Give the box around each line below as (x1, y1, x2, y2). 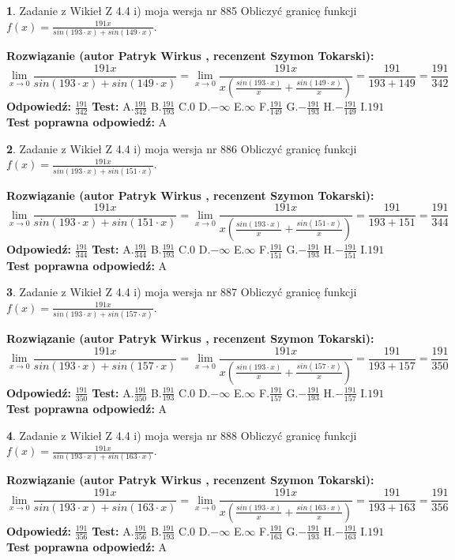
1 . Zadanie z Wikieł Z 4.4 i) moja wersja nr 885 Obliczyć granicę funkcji (6, 2, 357, 18)
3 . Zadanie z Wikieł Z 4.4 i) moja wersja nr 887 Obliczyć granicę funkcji (6, 284, 357, 300)
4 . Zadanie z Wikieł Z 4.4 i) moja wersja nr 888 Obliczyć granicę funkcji (6, 427, 357, 443)
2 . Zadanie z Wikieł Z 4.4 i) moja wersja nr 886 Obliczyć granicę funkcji (6, 140, 357, 156)
